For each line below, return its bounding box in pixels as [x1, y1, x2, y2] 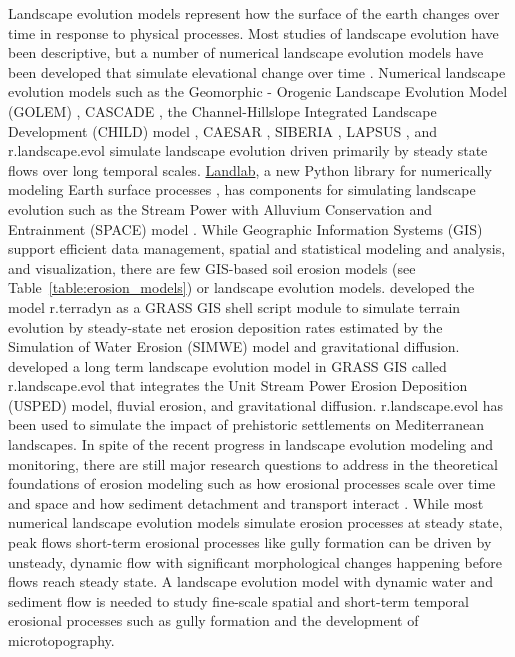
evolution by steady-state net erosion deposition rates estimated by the [8, 316, 443, 337]
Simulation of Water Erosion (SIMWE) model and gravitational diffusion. [8, 336, 460, 357]
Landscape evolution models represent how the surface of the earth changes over [8, 3, 500, 23]
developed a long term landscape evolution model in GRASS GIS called [8, 355, 447, 376]
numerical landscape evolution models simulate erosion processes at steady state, [8, 512, 503, 533]
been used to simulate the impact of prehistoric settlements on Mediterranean [8, 414, 485, 435]
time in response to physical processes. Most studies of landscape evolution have [8, 22, 499, 43]
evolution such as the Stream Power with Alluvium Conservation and [8, 198, 433, 219]
